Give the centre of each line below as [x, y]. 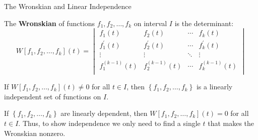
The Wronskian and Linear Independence [68, 6]
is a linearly [214, 87]
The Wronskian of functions [50, 23]
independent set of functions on [53, 96]
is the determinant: [204, 23]
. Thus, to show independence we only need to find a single [109, 123]
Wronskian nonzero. [35, 133]
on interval [150, 23]
